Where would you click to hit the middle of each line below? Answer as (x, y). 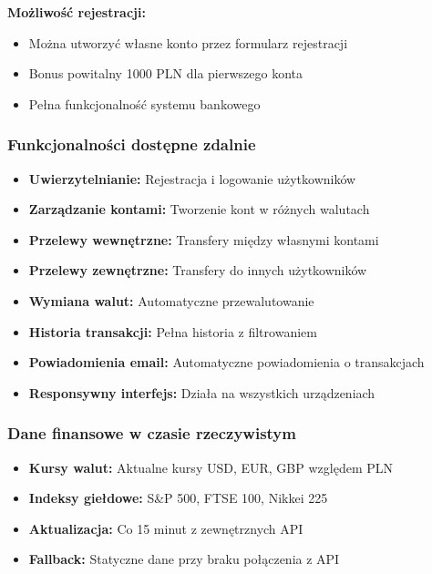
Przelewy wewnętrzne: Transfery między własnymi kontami (204, 239)
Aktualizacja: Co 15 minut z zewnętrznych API (166, 528)
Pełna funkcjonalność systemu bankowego (144, 103)
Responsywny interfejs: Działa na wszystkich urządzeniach (202, 392)
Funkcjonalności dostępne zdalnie (132, 144)
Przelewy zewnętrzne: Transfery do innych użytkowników (198, 270)
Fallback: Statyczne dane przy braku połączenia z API (184, 559)
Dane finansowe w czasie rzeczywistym (152, 433)
